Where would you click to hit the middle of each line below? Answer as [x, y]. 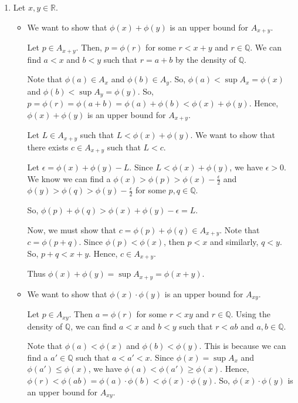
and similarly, [234, 242]
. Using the [250, 314]
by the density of [206, 59]
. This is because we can [243, 346]
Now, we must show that [72, 229]
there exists [48, 147]
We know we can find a [69, 178]
